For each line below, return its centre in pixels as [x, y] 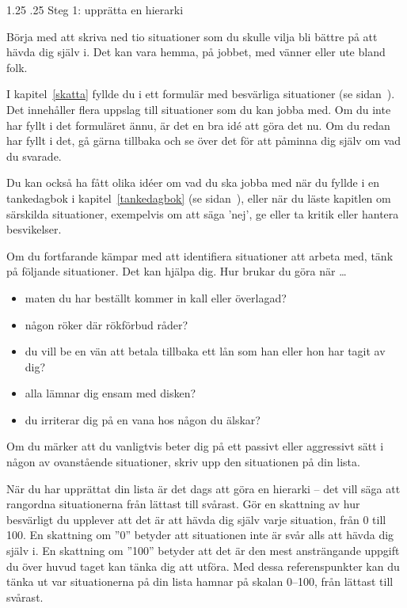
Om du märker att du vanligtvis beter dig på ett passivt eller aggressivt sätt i [195, 446]
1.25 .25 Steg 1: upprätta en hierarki [95, 9]
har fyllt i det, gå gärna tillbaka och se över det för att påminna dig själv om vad [204, 141]
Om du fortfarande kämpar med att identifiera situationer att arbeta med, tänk [200, 255]
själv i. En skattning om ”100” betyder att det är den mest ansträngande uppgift [203, 551]
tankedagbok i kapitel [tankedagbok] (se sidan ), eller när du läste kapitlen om [199, 198]
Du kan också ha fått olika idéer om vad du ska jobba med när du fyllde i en [193, 182]
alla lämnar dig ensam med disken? [110, 393]
